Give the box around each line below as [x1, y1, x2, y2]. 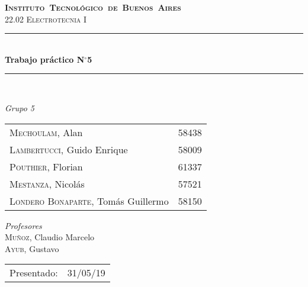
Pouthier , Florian [9, 159, 83, 173]
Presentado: [9, 266, 58, 280]
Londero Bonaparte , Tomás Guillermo [9, 194, 169, 208]
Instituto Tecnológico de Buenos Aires [5, 1, 181, 13]
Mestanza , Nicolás [9, 176, 85, 191]
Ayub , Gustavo [5, 242, 59, 254]
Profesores [5, 219, 42, 231]
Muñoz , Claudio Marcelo [5, 231, 95, 243]
